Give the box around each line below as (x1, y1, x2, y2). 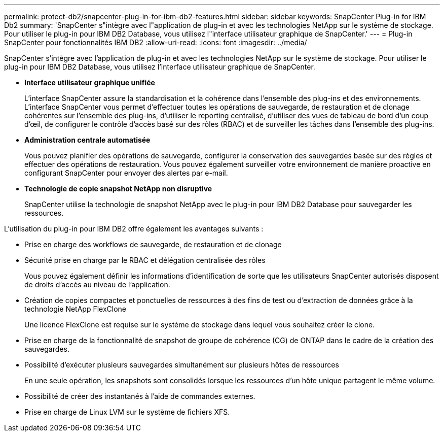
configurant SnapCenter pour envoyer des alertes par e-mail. (24, 169, 228, 177)
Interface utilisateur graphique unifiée (24, 78, 155, 87)
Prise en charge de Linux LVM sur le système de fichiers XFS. (24, 408, 230, 416)
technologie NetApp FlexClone (24, 305, 127, 313)
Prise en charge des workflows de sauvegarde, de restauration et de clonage (24, 240, 282, 249)
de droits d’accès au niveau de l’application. (24, 280, 170, 289)
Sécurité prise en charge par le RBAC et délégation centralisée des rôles (24, 256, 266, 264)
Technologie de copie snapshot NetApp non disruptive (24, 184, 212, 193)
